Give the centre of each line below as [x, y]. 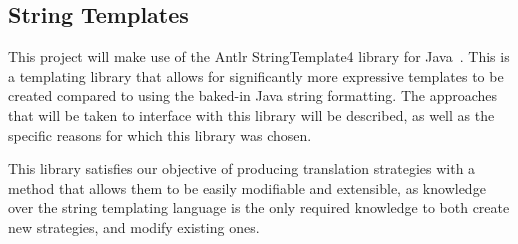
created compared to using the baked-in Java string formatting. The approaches [253, 95]
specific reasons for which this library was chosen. [160, 134]
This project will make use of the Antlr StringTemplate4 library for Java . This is [259, 56]
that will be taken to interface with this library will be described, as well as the [251, 114]
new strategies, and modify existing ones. [134, 226]
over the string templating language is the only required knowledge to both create [259, 207]
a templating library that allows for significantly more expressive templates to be [256, 75]
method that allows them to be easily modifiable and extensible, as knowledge [247, 187]
